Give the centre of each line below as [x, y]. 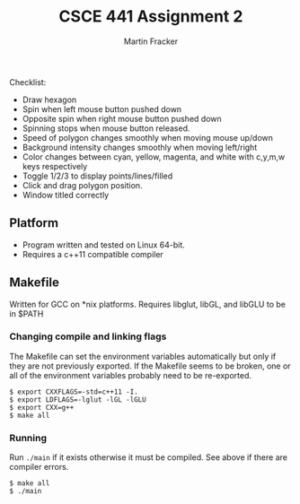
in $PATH [26, 313]
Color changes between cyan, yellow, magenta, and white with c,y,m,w [154, 156]
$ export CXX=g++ [42, 407]
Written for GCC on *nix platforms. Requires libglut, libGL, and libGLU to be [147, 304]
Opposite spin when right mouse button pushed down [122, 118]
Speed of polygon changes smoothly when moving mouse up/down [148, 137]
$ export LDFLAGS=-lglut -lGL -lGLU [78, 400]
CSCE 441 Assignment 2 [151, 17]
